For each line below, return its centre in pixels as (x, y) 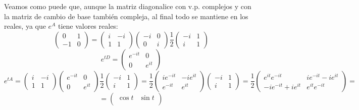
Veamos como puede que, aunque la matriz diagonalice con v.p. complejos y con (128, 6)
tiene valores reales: (88, 26)
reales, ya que (25, 26)
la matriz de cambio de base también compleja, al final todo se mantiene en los (126, 16)
